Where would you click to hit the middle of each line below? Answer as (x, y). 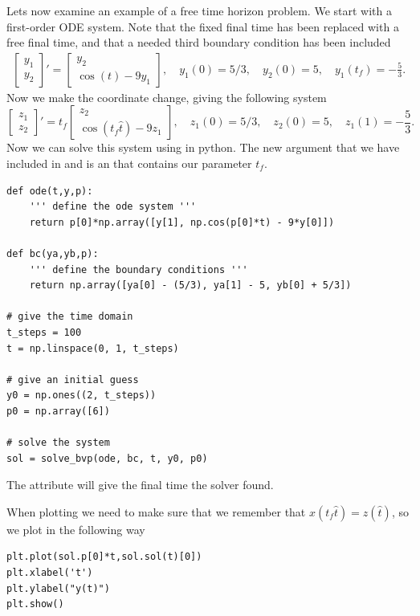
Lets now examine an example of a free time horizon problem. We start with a (199, 10)
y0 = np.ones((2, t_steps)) (82, 396)
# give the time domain (70, 317)
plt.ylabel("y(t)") (58, 588)
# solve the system (58, 443)
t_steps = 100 (44, 332)
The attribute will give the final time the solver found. (140, 485)
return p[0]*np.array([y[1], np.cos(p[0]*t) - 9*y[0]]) (182, 222)
